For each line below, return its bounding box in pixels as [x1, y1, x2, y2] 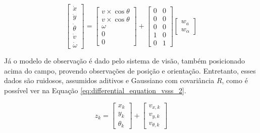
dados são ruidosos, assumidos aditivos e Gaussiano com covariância [4, 75, 215, 86]
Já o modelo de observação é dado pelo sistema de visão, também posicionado [4, 55, 245, 66]
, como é [222, 75, 248, 86]
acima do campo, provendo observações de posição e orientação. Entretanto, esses [4, 65, 256, 76]
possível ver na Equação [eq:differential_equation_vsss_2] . [4, 85, 186, 96]
